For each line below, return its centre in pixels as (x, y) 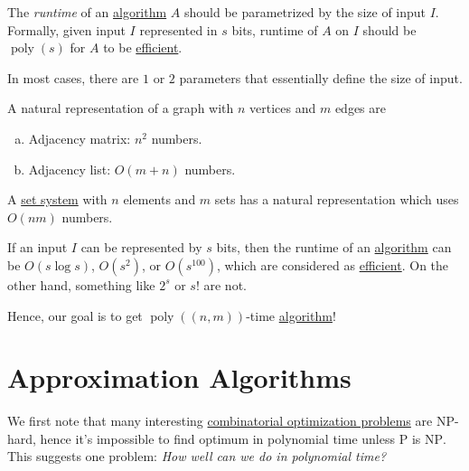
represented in (178, 29)
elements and (159, 199)
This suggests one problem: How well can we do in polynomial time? (197, 456)
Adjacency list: (70, 169)
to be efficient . (143, 47)
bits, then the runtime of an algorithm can (334, 247)
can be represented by (141, 247)
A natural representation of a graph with (121, 108)
